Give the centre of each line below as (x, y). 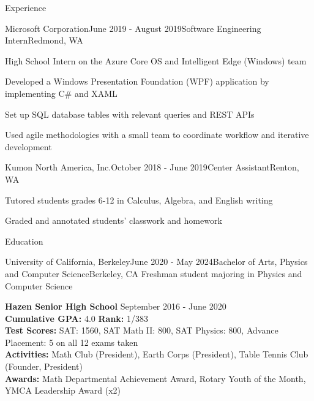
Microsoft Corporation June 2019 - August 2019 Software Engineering (133, 28)
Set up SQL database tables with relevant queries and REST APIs (130, 114)
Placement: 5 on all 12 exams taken (72, 342)
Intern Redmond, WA (44, 40)
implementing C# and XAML (61, 93)
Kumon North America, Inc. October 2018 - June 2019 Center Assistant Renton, (152, 167)
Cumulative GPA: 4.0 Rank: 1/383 (77, 318)
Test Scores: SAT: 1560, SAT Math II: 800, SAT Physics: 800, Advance (142, 330)
